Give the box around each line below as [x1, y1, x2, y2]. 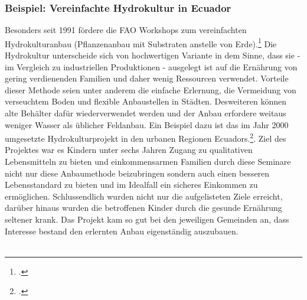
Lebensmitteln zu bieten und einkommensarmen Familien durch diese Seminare [5, 155, 291, 168]
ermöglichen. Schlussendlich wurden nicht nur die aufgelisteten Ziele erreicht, [5, 190, 283, 202]
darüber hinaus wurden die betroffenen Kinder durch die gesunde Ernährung [5, 201, 282, 214]
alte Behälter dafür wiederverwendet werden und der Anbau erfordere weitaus [5, 107, 286, 119]
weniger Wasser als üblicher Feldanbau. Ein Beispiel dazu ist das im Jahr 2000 [5, 118, 289, 131]
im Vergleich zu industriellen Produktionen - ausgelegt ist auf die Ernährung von [5, 60, 298, 73]
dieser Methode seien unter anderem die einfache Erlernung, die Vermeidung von [5, 83, 296, 96]
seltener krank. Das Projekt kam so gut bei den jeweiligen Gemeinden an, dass [5, 213, 289, 226]
